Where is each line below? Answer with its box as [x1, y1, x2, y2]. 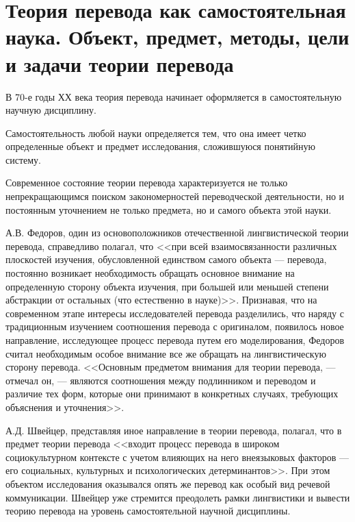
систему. [5, 152, 42, 166]
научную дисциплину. [5, 103, 96, 117]
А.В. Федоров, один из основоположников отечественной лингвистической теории [5, 225, 349, 240]
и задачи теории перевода [5, 49, 234, 77]
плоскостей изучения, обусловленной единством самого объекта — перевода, [5, 252, 327, 266]
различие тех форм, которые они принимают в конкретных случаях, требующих [5, 386, 339, 401]
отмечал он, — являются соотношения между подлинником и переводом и [5, 373, 316, 387]
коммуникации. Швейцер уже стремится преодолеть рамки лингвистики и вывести [5, 490, 350, 504]
